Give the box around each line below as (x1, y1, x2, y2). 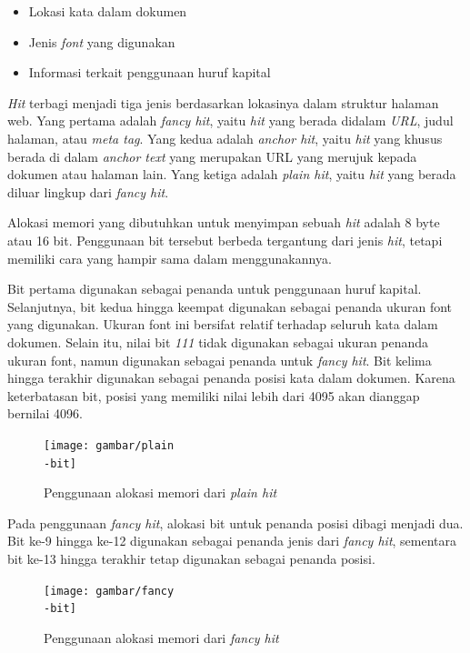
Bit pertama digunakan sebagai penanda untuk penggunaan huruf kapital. (7, 279, 422, 298)
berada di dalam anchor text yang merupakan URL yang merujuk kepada (7, 146, 417, 166)
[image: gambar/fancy (44, 584, 175, 598)
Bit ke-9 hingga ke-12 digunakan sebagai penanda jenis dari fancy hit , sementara (7, 531, 457, 550)
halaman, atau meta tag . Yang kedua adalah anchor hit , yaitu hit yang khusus (7, 128, 443, 147)
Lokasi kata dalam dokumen (28, 2, 187, 20)
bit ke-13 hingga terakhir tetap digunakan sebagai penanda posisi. (7, 548, 375, 568)
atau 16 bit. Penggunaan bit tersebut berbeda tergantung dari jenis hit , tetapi (7, 230, 443, 249)
